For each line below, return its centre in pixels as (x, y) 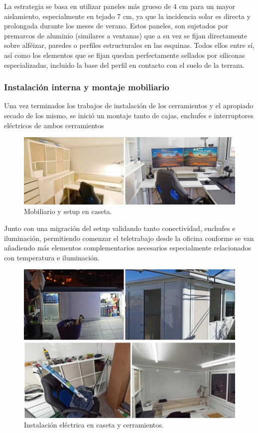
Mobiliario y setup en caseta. (68, 211)
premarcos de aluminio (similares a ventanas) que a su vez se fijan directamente (126, 35)
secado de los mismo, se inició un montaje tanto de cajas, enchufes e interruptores (129, 115)
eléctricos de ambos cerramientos (54, 125)
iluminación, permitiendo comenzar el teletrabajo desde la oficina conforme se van (129, 238)
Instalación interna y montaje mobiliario (87, 87)
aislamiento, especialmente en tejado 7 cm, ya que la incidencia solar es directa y (127, 16)
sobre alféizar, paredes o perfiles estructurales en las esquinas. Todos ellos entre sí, (129, 45)
